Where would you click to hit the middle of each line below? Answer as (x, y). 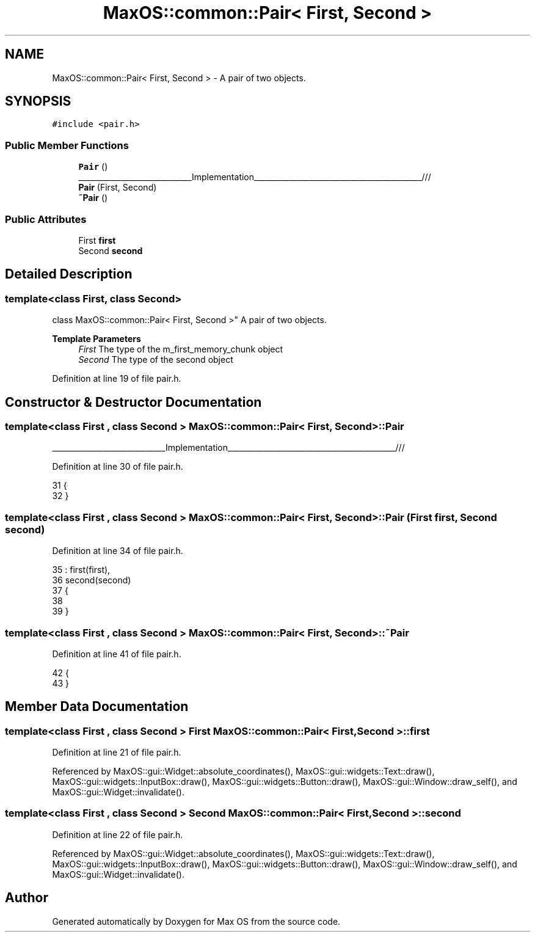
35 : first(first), (81, 570)
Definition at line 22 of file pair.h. (118, 834)
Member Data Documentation (97, 707)
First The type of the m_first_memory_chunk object (181, 349)
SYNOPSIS (38, 101)
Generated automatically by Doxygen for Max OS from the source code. (196, 921)
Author (27, 898)
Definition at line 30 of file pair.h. (118, 467)
